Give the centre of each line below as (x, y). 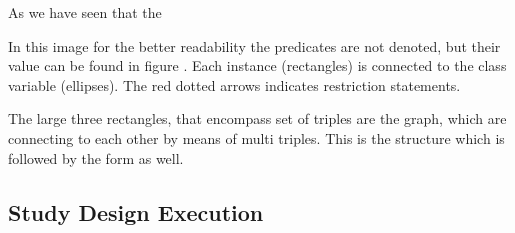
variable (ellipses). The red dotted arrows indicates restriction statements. (234, 84)
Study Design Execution (136, 211)
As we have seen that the (85, 12)
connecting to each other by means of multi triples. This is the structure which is (256, 137)
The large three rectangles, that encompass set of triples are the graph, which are (257, 118)
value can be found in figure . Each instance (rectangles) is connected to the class (257, 65)
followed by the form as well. (96, 157)
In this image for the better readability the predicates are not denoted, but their (254, 45)
